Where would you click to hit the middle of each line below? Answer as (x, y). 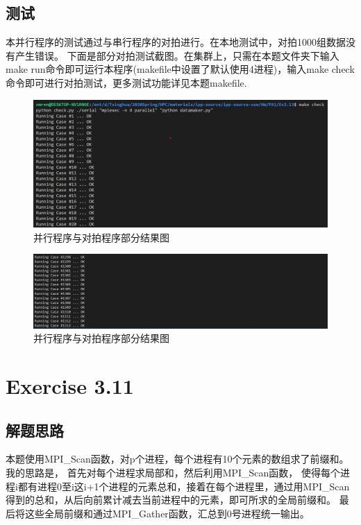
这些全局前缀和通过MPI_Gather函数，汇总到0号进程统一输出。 (167, 513)
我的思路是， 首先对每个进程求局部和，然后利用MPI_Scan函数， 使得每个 (173, 473)
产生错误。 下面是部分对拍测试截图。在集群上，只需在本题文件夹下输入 (177, 55)
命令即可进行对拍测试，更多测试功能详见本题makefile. (126, 82)
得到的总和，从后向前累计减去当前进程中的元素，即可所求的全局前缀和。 (171, 500)
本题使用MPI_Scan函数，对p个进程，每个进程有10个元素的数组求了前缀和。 (177, 459)
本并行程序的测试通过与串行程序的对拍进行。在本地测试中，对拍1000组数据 (176, 42)
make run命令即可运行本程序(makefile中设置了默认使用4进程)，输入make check (180, 69)
